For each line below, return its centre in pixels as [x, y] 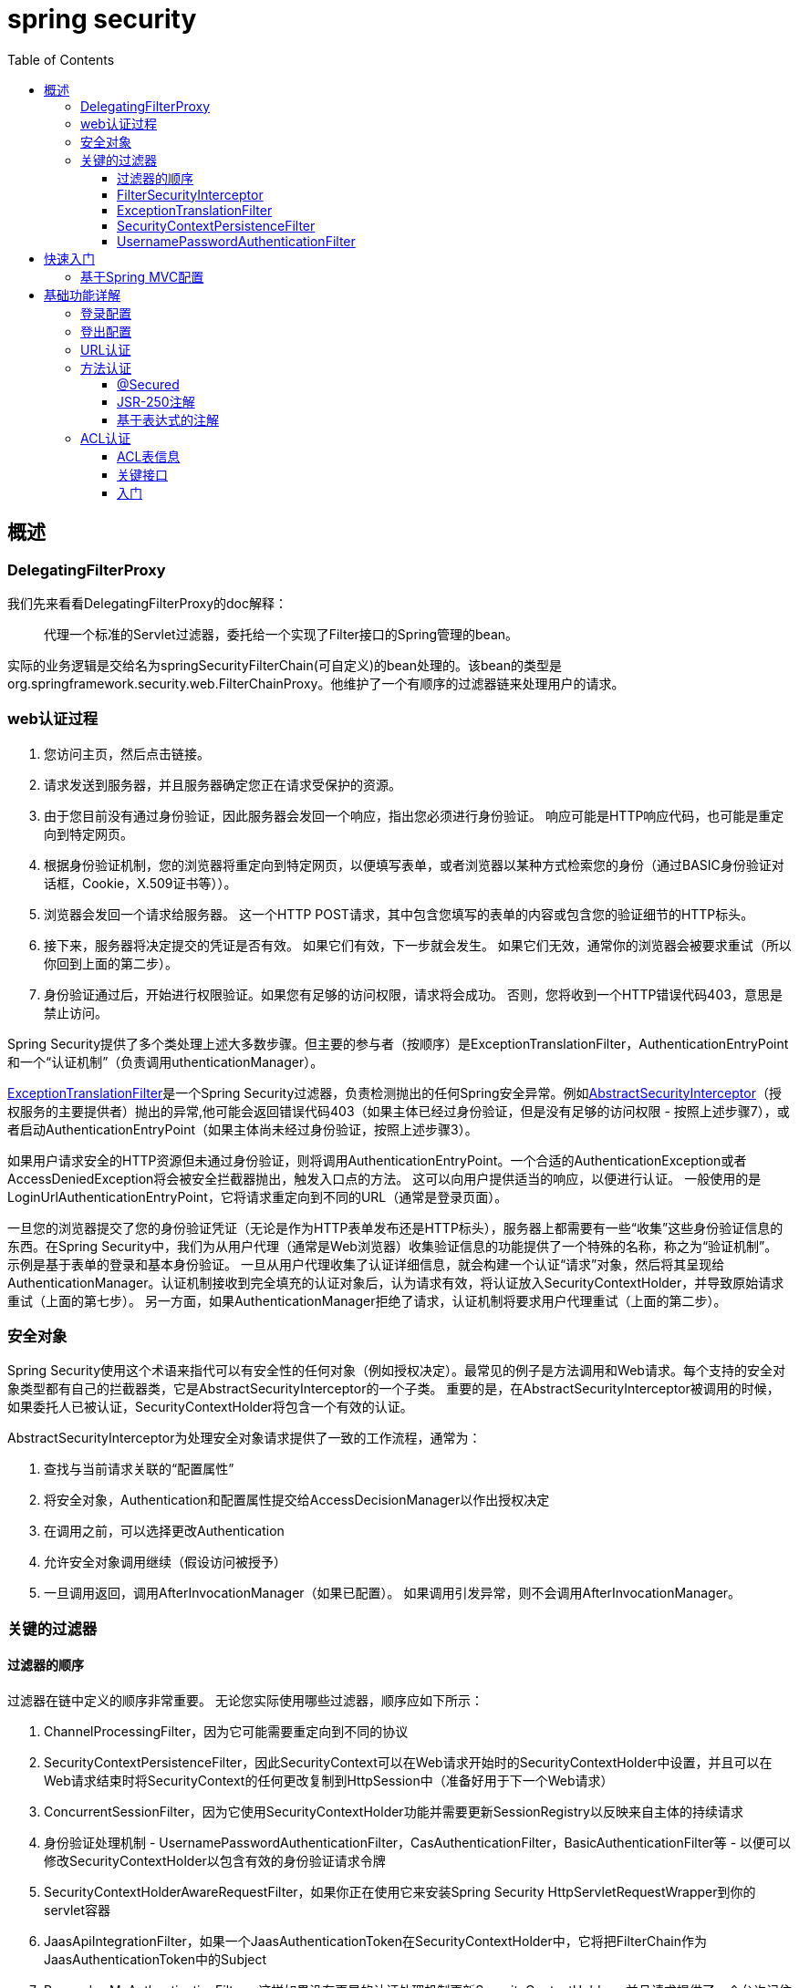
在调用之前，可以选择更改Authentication [164, 1531]
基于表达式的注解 [168, 419]
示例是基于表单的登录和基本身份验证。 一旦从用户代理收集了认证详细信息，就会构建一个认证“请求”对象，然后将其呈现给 [366, 1264]
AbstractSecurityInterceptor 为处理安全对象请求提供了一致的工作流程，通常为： [244, 1438]
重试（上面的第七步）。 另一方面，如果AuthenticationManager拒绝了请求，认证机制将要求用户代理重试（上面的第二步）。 [367, 1300]
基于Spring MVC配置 [142, 276]
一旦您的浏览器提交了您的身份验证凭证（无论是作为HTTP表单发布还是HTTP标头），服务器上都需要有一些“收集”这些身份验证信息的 [395, 1227]
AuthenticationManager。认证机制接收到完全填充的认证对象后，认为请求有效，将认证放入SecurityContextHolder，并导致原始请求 [396, 1282]
